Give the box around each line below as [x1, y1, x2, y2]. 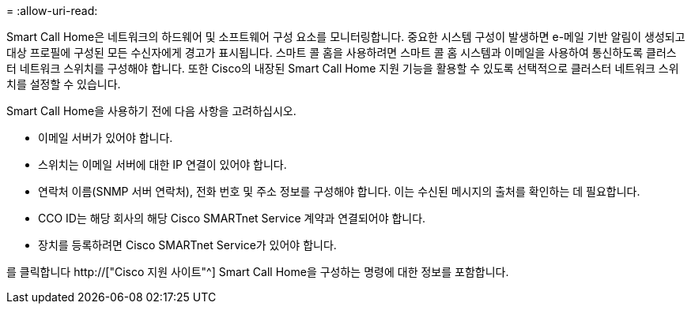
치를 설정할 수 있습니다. [6, 77, 121, 91]
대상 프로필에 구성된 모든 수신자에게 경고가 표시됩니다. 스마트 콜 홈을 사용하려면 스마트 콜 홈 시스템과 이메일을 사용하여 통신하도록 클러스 [6, 46, 677, 59]
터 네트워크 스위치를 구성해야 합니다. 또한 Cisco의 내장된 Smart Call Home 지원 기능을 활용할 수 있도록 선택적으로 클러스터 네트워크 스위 [6, 62, 679, 75]
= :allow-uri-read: [6, 4, 98, 17]
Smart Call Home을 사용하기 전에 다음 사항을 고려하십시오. [6, 104, 296, 118]
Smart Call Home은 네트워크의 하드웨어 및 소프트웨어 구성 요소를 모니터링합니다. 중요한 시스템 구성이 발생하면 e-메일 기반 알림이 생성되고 [6, 30, 685, 43]
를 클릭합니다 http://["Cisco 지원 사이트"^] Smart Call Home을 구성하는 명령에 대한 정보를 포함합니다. [6, 265, 509, 278]
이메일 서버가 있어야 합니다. [38, 131, 173, 144]
